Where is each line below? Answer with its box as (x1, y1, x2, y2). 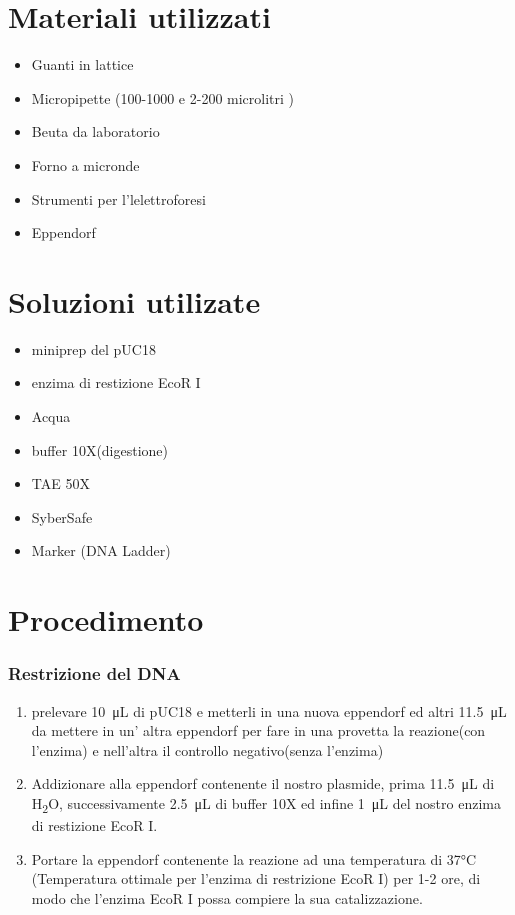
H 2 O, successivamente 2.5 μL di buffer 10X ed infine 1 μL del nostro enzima (31, 792, 501, 816)
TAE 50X (31, 473, 90, 494)
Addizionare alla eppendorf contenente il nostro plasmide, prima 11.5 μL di (31, 773, 495, 794)
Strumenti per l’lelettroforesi (31, 188, 206, 209)
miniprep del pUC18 (31, 338, 156, 359)
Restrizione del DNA (8, 661, 181, 686)
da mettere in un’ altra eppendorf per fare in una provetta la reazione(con (31, 720, 486, 741)
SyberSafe (31, 506, 93, 527)
